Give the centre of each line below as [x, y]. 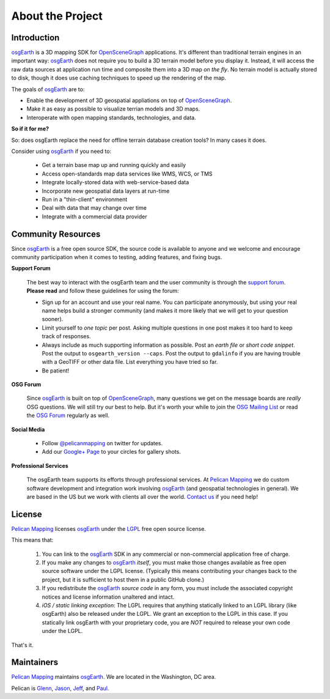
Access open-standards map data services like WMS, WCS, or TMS [127, 174]
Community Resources [56, 234]
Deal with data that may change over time [94, 208]
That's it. [22, 645]
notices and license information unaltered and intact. [108, 597]
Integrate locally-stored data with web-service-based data [116, 182]
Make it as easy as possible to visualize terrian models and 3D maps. [113, 109]
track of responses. [66, 336]
